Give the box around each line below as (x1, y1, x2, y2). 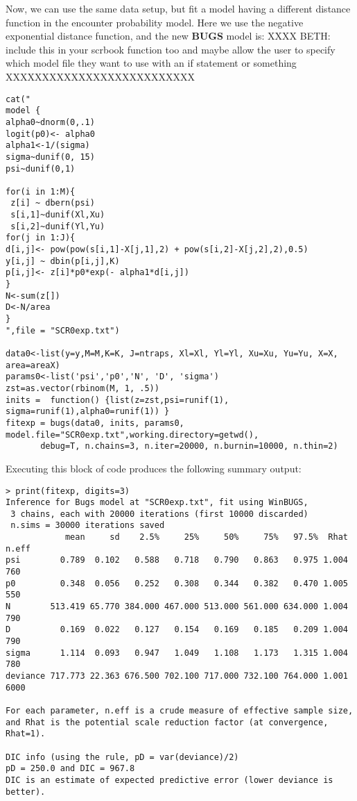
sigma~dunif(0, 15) (6, 151, 95, 162)
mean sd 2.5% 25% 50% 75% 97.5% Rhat (64, 532, 348, 543)
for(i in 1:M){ (6, 186, 76, 197)
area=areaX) (6, 360, 60, 370)
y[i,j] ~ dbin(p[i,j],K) (6, 256, 120, 266)
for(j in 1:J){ (6, 233, 76, 243)
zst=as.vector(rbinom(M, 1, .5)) (6, 383, 159, 393)
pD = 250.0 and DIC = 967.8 (6, 763, 135, 774)
